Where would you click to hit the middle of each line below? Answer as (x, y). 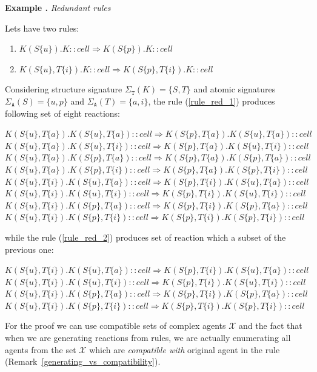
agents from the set (41, 349)
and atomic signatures (235, 89)
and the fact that (271, 325)
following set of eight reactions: (62, 113)
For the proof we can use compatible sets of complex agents (115, 325)
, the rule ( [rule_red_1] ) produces (212, 101)
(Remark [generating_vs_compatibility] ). (83, 361)
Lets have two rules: (42, 28)
